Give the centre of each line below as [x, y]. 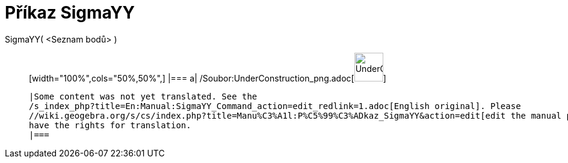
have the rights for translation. [110, 125]
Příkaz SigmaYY [70, 13]
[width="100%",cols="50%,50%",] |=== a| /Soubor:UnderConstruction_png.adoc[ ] [208, 78]
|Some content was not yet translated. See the [143, 96]
